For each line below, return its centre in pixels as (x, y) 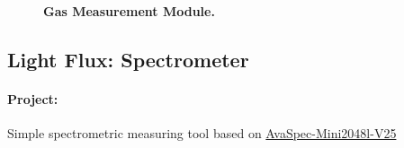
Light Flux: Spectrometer (128, 59)
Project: (33, 98)
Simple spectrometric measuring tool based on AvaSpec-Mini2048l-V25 (202, 133)
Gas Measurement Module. (129, 11)
